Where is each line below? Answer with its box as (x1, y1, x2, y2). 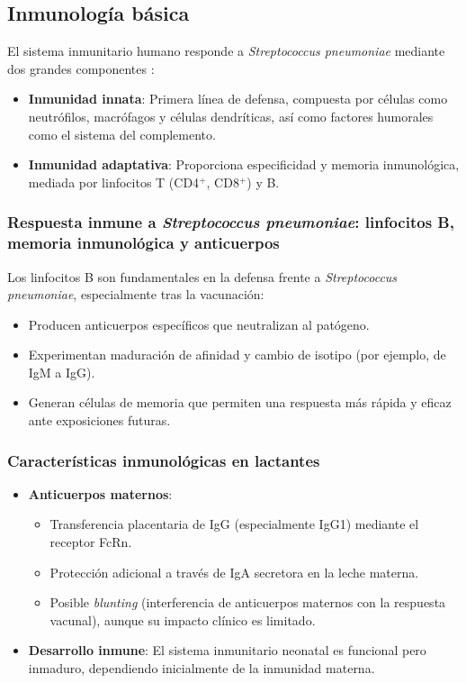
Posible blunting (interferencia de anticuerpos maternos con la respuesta (49, 593, 446, 612)
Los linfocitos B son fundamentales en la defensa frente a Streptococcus (7, 267, 398, 286)
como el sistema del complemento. (28, 124, 216, 143)
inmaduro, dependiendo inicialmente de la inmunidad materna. (28, 659, 375, 678)
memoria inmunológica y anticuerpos (7, 232, 280, 254)
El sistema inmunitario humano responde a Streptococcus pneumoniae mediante (7, 41, 445, 60)
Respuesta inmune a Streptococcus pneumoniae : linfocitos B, (7, 211, 454, 233)
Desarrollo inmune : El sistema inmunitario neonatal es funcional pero (28, 641, 426, 660)
